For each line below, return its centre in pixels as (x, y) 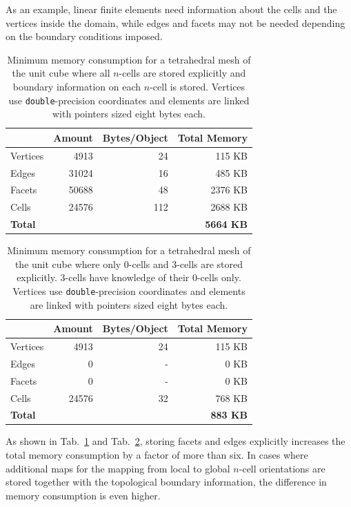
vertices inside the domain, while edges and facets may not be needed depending (175, 22)
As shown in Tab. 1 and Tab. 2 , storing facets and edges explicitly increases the (175, 441)
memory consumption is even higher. (83, 495)
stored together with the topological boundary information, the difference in (166, 482)
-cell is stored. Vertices (198, 86)
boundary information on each (77, 86)
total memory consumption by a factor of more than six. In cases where (157, 455)
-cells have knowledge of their (127, 277)
